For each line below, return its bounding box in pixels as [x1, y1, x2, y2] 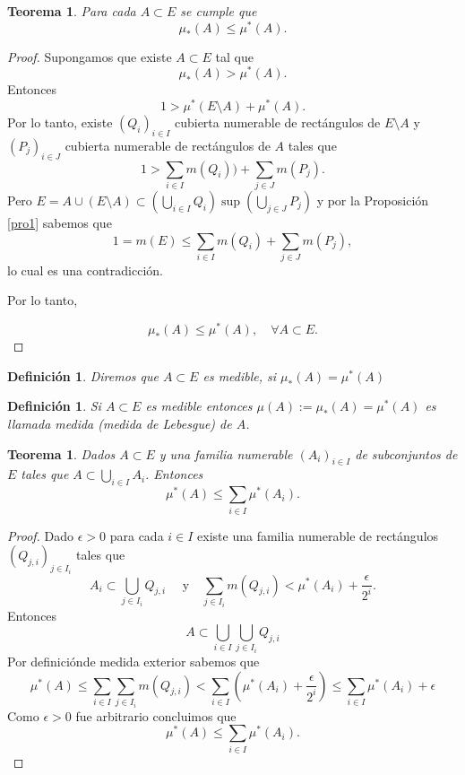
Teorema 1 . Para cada [7, 2, 136, 20]
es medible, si [202, 366, 277, 385]
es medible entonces [145, 396, 253, 415]
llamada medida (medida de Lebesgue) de [7, 414, 232, 432]
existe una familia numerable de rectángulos [197, 526, 439, 544]
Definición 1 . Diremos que [7, 366, 159, 385]
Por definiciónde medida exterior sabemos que [7, 652, 260, 671]
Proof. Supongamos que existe [7, 47, 172, 65]
